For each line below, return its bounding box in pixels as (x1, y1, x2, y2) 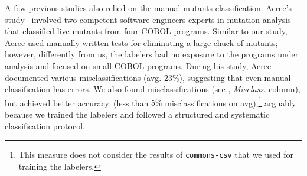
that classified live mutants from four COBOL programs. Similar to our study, (5, 25, 288, 37)
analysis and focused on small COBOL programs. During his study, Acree (5, 59, 272, 71)
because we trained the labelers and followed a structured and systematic (5, 108, 270, 120)
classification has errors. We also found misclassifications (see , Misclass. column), (5, 83, 301, 95)
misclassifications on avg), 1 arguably (165, 94, 296, 109)
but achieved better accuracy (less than (5, 96, 149, 109)
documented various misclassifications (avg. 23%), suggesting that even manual (5, 71, 291, 83)
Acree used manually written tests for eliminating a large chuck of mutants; (5, 36, 278, 48)
